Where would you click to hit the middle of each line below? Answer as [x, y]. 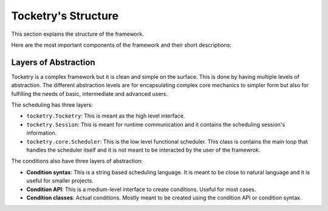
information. [42, 133]
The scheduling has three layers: [52, 105]
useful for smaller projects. [60, 181]
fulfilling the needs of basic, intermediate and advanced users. [90, 93]
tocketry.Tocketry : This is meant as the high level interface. [106, 116]
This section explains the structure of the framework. [77, 34]
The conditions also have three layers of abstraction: [77, 161]
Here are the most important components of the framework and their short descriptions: [121, 45]
